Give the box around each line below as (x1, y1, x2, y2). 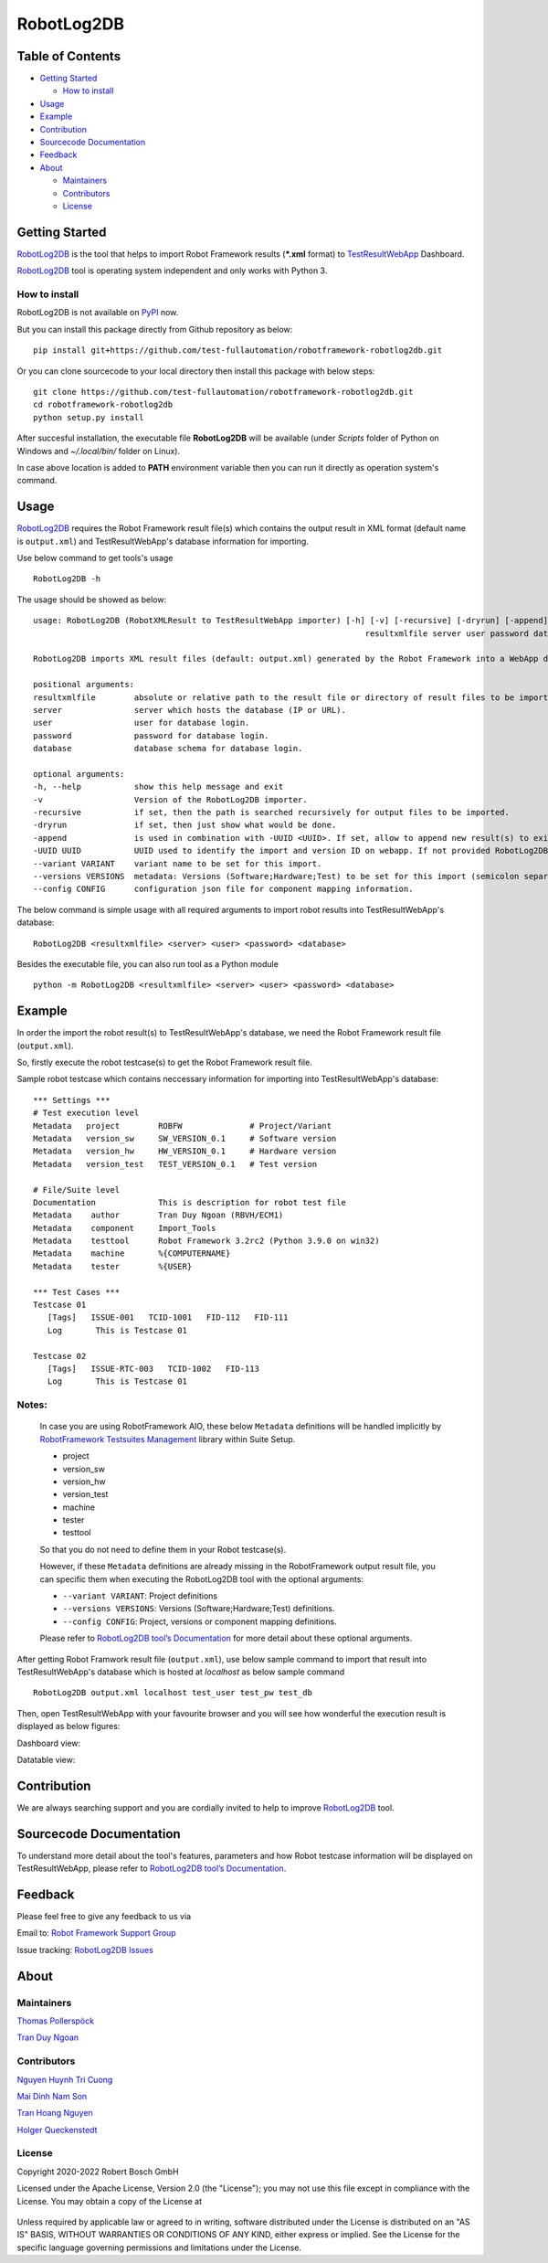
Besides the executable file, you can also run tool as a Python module (16, 958, 279, 969)
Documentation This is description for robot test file (33, 1197, 346, 1207)
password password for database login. (33, 730, 269, 740)
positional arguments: (33, 679, 135, 690)
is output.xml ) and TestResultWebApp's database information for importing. (16, 536, 310, 547)
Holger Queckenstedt (16, 2124, 98, 2135)
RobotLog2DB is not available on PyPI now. (16, 307, 179, 318)
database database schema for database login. (33, 743, 303, 754)
